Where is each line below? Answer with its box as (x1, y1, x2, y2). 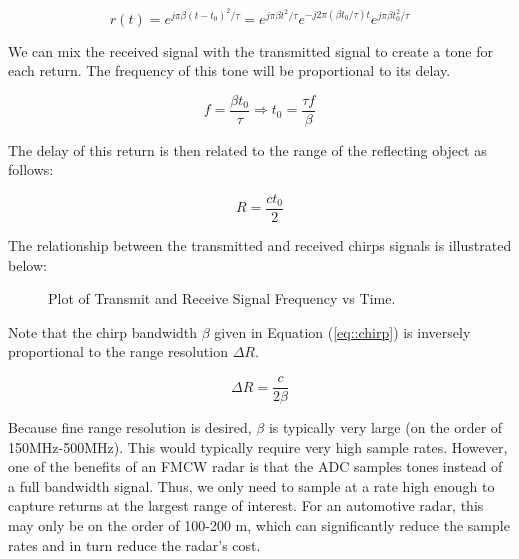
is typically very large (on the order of (268, 417, 503, 438)
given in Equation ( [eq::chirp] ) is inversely (214, 321, 471, 342)
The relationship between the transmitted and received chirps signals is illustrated (8, 235, 512, 256)
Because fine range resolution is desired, (8, 417, 252, 438)
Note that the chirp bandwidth (8, 321, 198, 342)
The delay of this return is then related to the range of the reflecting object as (8, 139, 487, 160)
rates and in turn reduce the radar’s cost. (8, 534, 261, 555)
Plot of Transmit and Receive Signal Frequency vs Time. (48, 288, 396, 309)
